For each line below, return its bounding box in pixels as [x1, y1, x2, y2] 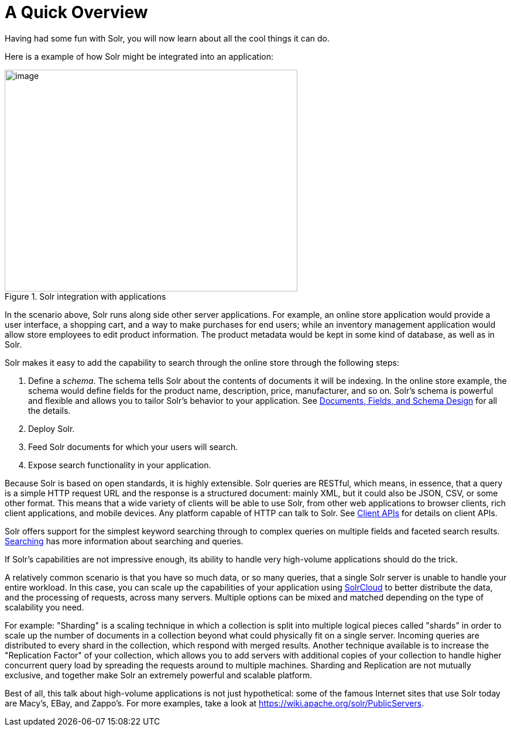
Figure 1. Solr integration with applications [5, 291, 166, 301]
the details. [28, 405, 71, 416]
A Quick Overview [5, 2, 148, 22]
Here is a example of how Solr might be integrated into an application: [5, 51, 273, 61]
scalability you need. [5, 602, 84, 612]
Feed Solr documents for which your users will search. [28, 441, 238, 452]
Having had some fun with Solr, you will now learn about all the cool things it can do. [5, 33, 330, 43]
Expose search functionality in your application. [28, 459, 211, 470]
